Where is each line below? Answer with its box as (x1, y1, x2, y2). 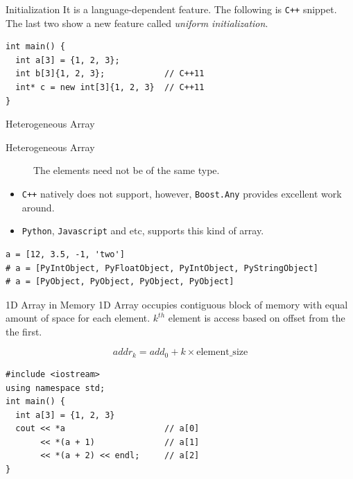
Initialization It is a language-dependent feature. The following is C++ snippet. (6, 2, 337, 16)
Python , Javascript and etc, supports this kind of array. (21, 223, 264, 238)
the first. (6, 324, 42, 338)
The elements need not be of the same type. (33, 163, 220, 177)
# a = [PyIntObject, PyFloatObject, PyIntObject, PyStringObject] (6, 263, 319, 273)
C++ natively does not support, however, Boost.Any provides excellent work (21, 186, 342, 200)
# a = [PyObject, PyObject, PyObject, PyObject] (6, 277, 234, 287)
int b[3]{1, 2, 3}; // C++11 (15, 69, 205, 79)
